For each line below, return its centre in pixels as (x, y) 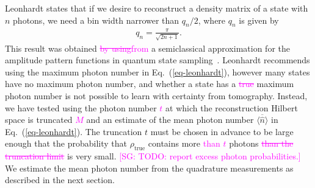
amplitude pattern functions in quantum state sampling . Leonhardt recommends (157, 60)
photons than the (261, 143)
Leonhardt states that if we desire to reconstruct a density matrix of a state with (157, 8)
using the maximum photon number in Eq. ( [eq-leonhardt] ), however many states (157, 71)
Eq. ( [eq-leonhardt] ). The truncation (74, 131)
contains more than (184, 143)
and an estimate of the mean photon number (170, 120)
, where (212, 20)
